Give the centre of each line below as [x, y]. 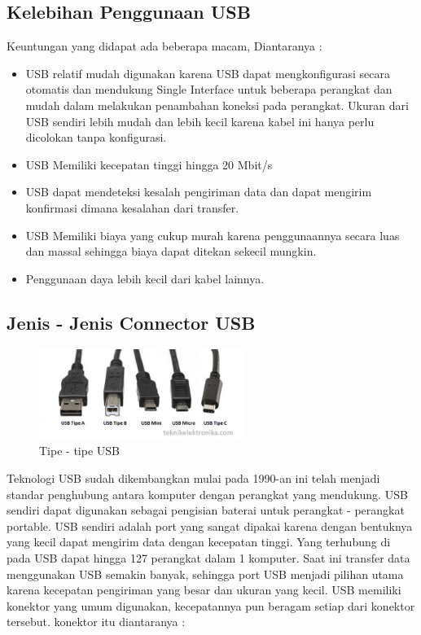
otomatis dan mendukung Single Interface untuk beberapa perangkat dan [209, 89]
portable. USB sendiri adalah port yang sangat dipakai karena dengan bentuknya [210, 526]
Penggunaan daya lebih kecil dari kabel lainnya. [145, 278]
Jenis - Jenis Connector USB [131, 322]
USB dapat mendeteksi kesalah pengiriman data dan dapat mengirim [199, 192]
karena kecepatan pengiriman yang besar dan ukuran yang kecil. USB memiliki [204, 590]
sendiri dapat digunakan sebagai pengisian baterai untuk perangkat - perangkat [206, 510]
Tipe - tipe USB [79, 451]
